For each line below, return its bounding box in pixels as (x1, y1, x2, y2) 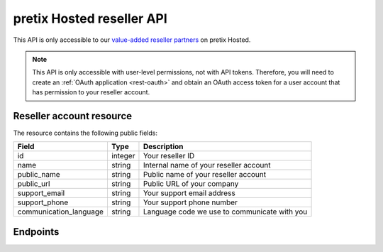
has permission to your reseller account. (32, 88, 150, 97)
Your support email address (143, 188, 235, 198)
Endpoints (13, 226, 60, 238)
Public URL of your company (143, 179, 239, 189)
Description (143, 142, 184, 152)
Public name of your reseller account (143, 170, 267, 180)
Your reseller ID (143, 151, 195, 161)
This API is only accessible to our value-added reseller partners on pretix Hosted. (13, 35, 251, 44)
